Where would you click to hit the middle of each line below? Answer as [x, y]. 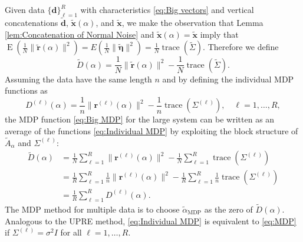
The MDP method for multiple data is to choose [92, 209]
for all [71, 232]
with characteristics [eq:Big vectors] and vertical [167, 9]
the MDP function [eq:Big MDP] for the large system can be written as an [140, 119]
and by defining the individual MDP [228, 79]
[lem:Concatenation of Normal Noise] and [80, 34]
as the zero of [228, 209]
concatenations [32, 23]
